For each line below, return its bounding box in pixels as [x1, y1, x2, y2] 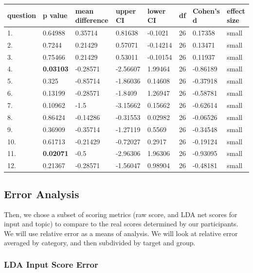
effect [227, 5, 245, 16]
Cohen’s [192, 5, 220, 16]
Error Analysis [4, 186, 79, 201]
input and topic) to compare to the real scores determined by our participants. [4, 219, 238, 229]
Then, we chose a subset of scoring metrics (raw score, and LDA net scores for [4, 209, 237, 219]
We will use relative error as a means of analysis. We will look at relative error [4, 228, 238, 238]
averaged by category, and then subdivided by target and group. [4, 238, 196, 248]
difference [75, 15, 108, 25]
